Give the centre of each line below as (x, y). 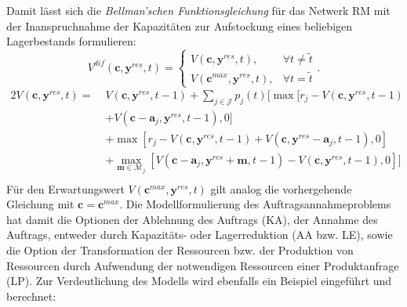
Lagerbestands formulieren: (71, 41)
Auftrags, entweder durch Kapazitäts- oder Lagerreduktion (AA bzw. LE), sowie (200, 235)
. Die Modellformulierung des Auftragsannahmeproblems (255, 204)
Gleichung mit (40, 204)
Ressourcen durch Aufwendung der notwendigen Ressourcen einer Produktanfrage (203, 265)
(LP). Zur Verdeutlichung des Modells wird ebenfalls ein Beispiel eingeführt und (199, 281)
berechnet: (31, 296)
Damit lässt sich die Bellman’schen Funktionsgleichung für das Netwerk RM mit (198, 10)
